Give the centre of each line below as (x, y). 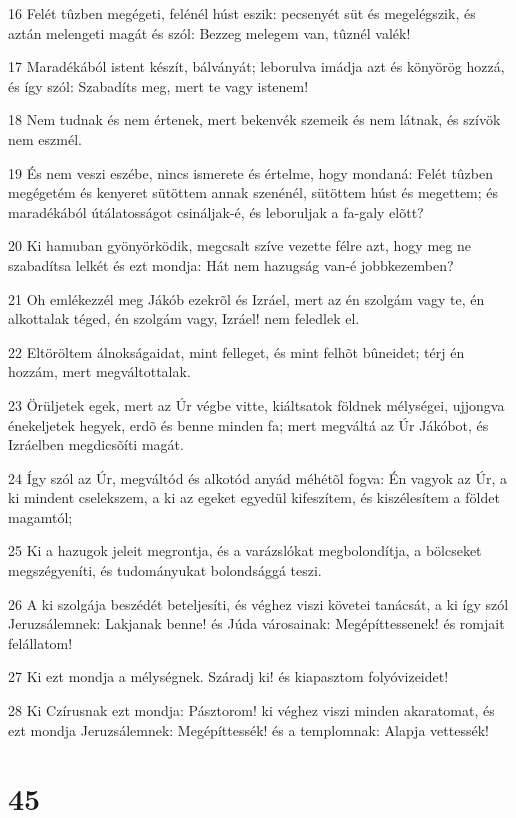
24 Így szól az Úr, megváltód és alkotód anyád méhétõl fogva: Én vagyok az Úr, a (257, 477)
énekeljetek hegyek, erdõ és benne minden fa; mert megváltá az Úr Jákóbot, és (248, 424)
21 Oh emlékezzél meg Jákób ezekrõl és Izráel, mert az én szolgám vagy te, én (246, 298)
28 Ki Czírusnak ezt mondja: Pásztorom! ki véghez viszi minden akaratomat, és (251, 710)
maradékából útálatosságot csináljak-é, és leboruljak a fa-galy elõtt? (216, 211)
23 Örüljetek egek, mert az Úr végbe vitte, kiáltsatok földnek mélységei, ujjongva (256, 404)
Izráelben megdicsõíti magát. (96, 444)
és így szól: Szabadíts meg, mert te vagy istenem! (158, 85)
